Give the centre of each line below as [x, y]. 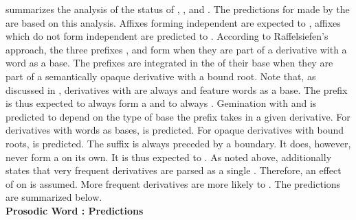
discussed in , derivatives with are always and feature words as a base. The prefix [177, 89]
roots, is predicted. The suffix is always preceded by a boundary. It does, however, [178, 143]
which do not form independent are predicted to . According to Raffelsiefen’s [167, 36]
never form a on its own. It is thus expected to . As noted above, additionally [169, 157]
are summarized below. [54, 197]
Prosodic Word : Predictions [75, 210]
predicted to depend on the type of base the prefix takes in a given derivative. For [178, 116]
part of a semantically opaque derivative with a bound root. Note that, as [161, 76]
